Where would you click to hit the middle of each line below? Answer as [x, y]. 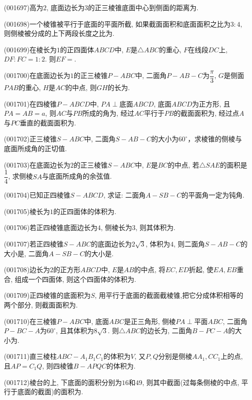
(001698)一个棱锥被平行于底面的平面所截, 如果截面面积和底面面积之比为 [117, 23]
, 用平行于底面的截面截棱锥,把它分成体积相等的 [169, 295]
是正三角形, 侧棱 [150, 321]
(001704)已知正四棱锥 [37, 195]
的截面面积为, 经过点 [206, 113]
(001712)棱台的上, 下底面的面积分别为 [63, 382]
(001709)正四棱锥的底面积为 [47, 295]
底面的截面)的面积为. [50, 392]
